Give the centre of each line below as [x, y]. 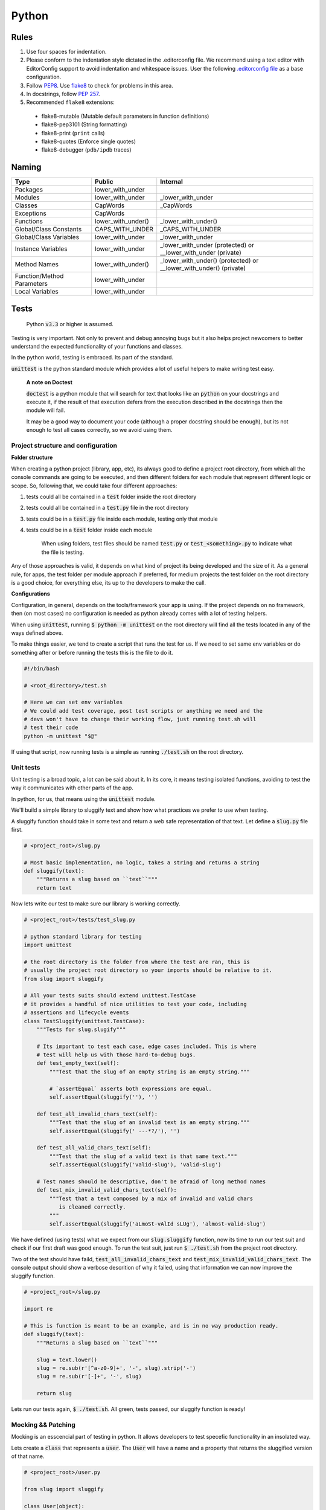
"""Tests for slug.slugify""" [81, 1029]
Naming [26, 167]
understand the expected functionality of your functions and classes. [97, 347]
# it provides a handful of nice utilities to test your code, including [135, 1004]
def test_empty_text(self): [78, 1063]
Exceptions [30, 213]
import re [38, 1309]
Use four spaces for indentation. [66, 52]
